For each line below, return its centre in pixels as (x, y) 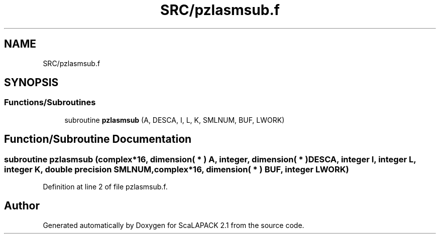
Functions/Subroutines (50, 102)
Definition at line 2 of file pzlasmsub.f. (105, 187)
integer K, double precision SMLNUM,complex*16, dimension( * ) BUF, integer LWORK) (177, 169)
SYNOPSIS (31, 83)
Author (22, 206)
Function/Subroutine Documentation (98, 139)
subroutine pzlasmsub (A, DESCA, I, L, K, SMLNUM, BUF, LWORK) (175, 120)
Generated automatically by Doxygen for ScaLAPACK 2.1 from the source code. (174, 225)
